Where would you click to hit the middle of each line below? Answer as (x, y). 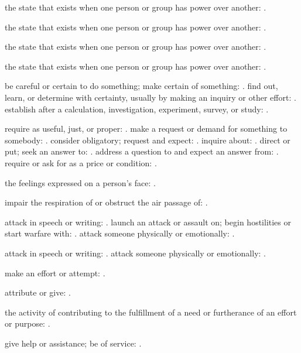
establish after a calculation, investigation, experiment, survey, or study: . (137, 109)
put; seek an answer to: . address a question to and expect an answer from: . (142, 151)
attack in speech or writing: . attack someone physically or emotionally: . (135, 253)
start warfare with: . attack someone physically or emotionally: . (120, 233)
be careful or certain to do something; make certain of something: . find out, (141, 86)
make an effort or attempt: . (55, 273)
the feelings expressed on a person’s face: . (80, 182)
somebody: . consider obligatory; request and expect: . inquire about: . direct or (148, 140)
